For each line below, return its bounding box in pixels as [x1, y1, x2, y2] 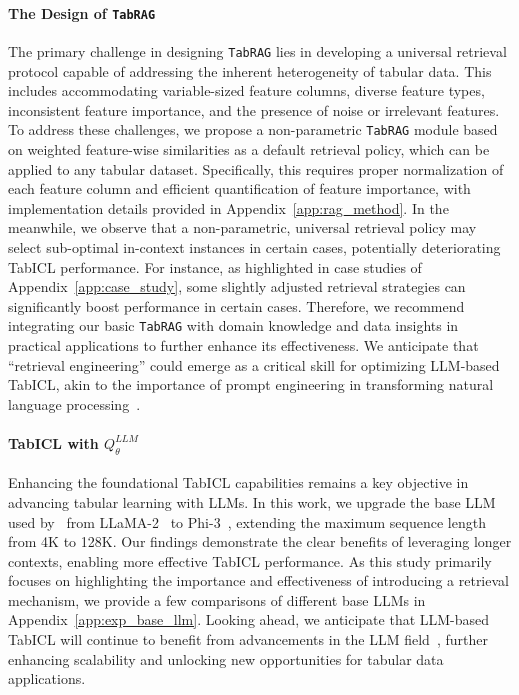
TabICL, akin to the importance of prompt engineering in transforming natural [8, 374, 494, 395]
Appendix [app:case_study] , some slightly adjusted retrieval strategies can [8, 276, 466, 297]
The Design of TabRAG [8, 2, 156, 23]
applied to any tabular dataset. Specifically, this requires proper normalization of [8, 158, 504, 179]
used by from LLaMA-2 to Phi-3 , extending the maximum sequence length [8, 511, 486, 532]
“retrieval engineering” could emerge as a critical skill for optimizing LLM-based [8, 354, 500, 375]
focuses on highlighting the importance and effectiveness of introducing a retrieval [8, 570, 509, 591]
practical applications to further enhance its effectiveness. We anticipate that [8, 334, 479, 355]
